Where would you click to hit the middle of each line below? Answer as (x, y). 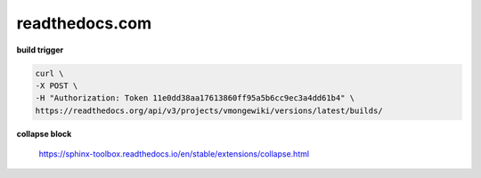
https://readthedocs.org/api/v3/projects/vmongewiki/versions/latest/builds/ (209, 110)
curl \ (49, 73)
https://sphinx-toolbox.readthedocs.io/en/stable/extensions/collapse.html (174, 154)
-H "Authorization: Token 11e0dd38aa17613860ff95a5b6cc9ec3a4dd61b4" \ (195, 98)
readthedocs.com (84, 23)
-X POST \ (57, 85)
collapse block (44, 133)
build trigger (40, 50)
